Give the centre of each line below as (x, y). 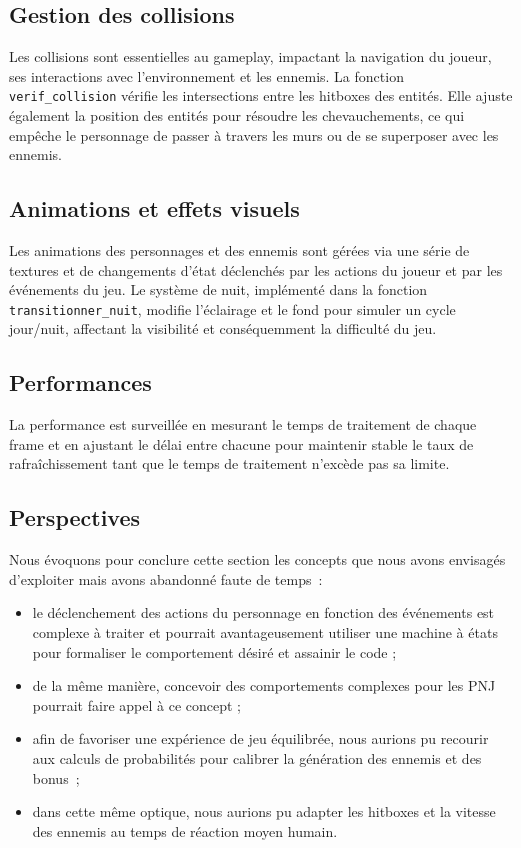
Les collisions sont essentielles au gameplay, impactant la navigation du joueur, (250, 56)
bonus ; (56, 777)
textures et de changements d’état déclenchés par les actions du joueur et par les (256, 269)
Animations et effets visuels (154, 208)
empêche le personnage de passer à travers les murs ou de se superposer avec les (254, 134)
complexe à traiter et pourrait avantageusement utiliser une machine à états (265, 632)
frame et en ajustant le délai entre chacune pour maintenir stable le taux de (241, 443)
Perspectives (75, 517)
